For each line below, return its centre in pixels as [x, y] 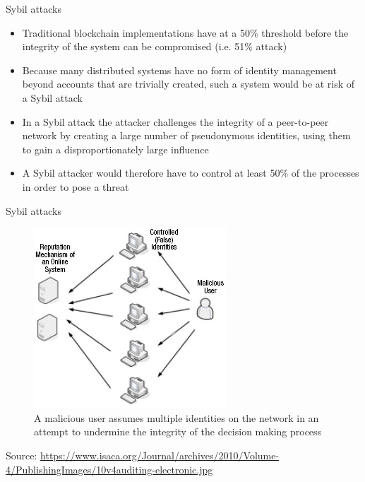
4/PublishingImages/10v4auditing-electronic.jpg [109, 469]
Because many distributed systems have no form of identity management [179, 70]
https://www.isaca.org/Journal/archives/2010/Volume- [160, 455]
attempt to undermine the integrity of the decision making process [178, 431]
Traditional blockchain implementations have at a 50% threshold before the [185, 32]
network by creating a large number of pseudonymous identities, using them [186, 135]
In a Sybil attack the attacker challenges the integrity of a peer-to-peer [175, 121]
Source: [22, 455]
